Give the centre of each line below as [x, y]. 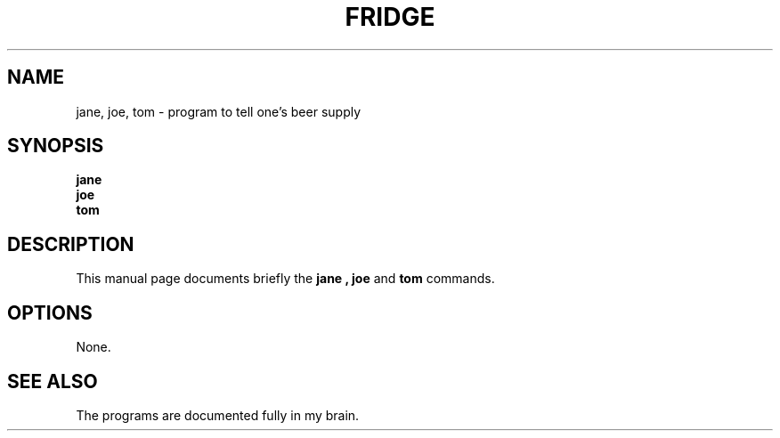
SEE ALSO [53, 381]
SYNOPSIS [56, 146]
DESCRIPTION [71, 244]
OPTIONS [50, 312]
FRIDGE [390, 17]
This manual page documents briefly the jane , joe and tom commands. [285, 279]
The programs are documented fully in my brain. [218, 415]
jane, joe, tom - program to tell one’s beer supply [219, 111]
